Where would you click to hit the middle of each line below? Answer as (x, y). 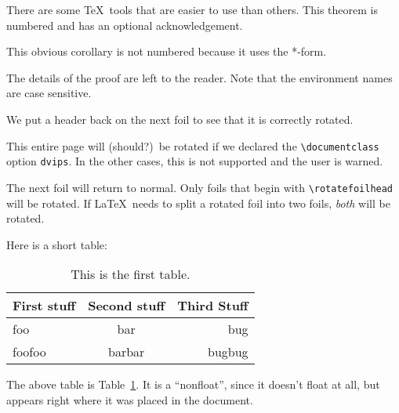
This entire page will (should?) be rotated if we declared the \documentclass (193, 145)
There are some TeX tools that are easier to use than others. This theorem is (192, 9)
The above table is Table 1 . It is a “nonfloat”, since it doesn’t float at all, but (193, 384)
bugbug (228, 352)
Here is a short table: (57, 244)
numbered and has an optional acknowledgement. (125, 25)
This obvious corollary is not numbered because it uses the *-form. (167, 51)
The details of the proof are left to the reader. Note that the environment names (199, 77)
